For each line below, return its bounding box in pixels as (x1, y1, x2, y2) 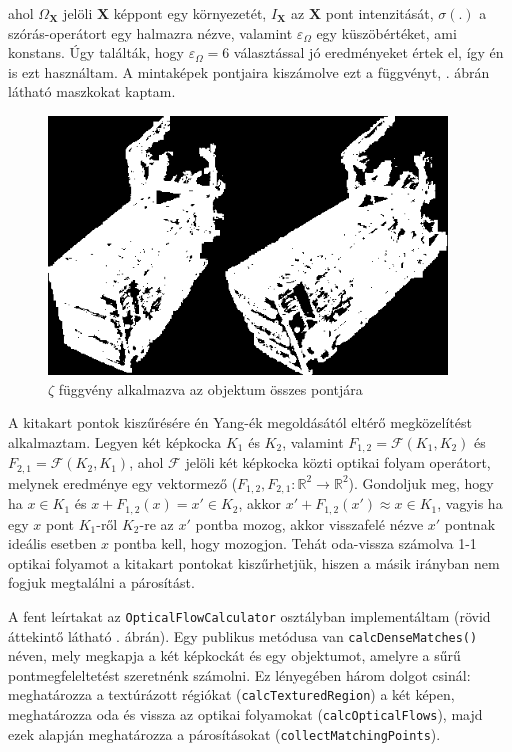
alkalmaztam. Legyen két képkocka (8, 431, 222, 452)
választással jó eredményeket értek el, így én (233, 42, 504, 63)
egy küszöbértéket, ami (316, 22, 457, 43)
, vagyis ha (437, 493, 503, 514)
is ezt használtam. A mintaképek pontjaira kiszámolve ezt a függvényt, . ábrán (8, 61, 490, 82)
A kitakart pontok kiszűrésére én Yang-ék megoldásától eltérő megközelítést (8, 412, 472, 433)
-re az (139, 513, 174, 534)
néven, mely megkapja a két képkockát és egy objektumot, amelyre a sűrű (8, 645, 461, 666)
